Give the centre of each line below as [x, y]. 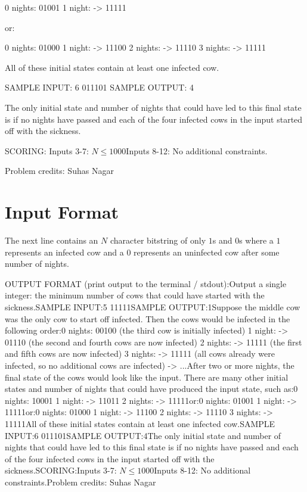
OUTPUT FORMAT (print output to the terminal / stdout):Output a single [146, 283]
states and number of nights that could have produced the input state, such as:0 [151, 389]
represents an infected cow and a [64, 252]
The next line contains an [52, 240]
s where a [256, 240]
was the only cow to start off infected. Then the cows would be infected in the [148, 318]
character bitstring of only [158, 240]
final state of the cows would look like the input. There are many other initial [147, 377]
